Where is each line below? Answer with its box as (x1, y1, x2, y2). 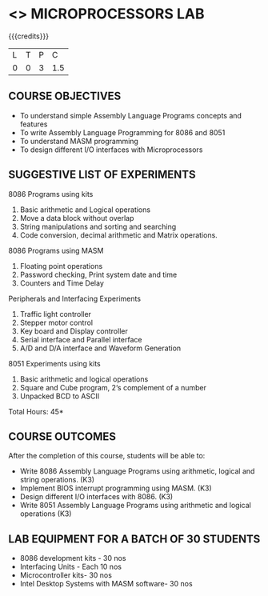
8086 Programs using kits (8, 189, 94, 198)
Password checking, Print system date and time (19, 270, 178, 279)
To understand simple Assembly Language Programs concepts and (19, 110, 242, 120)
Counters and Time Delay (19, 278, 104, 288)
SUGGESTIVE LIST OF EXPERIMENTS (8, 168, 196, 182)
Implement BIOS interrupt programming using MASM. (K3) (19, 483, 212, 493)
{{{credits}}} (8, 31, 50, 41)
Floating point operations (19, 261, 103, 270)
